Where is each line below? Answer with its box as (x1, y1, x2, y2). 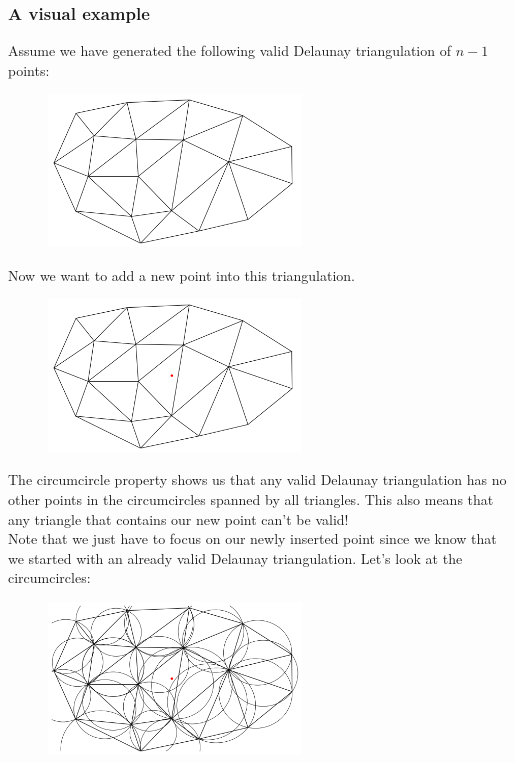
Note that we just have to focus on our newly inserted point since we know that (8, 528, 497, 549)
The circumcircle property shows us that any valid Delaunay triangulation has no (8, 469, 507, 490)
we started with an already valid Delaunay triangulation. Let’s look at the (8, 547, 463, 568)
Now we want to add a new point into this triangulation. (8, 264, 356, 285)
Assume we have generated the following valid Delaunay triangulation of (8, 40, 451, 61)
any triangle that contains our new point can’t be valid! (8, 508, 349, 529)
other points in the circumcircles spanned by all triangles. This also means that (8, 489, 494, 510)
